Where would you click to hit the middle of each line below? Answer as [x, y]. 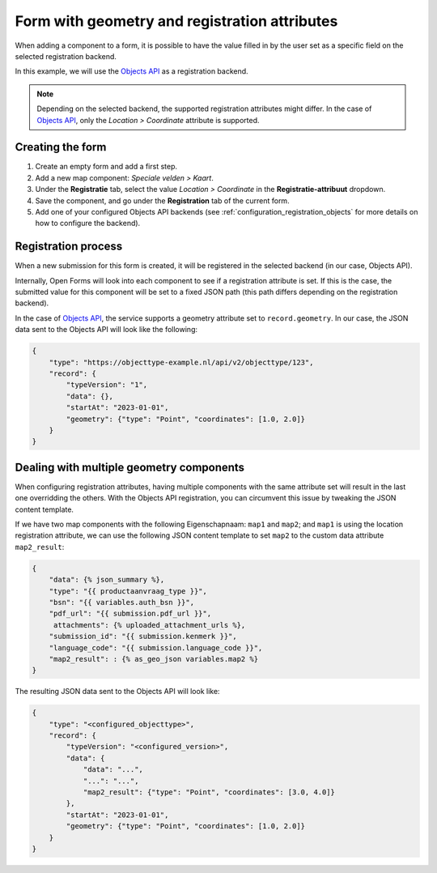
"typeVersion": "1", [107, 385]
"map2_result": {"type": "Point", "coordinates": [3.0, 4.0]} [209, 792]
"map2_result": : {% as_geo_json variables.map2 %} [154, 659]
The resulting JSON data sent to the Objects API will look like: [117, 692]
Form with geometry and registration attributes [176, 21]
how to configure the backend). [88, 224]
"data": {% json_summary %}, [107, 580]
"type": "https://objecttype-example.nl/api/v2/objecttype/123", [181, 362]
